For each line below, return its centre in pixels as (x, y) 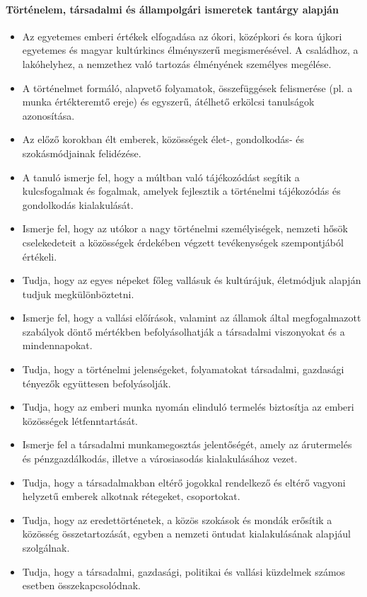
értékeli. (40, 256)
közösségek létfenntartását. (80, 420)
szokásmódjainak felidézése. (82, 153)
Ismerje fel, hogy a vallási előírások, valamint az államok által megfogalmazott (192, 318)
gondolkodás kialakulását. (78, 204)
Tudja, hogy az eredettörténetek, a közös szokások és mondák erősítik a (177, 519)
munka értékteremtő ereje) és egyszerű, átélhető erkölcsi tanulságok (168, 102)
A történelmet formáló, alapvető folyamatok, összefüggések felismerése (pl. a (187, 87)
